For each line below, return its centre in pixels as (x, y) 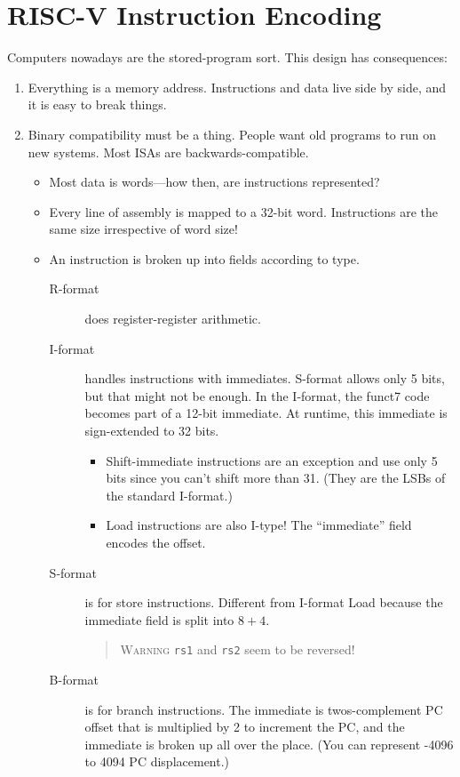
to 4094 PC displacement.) (157, 761)
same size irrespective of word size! (143, 229)
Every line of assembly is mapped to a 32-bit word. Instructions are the (244, 211)
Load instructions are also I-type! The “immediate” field (259, 525)
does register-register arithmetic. (173, 319)
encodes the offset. (156, 542)
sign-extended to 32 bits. (152, 431)
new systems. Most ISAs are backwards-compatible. (168, 152)
